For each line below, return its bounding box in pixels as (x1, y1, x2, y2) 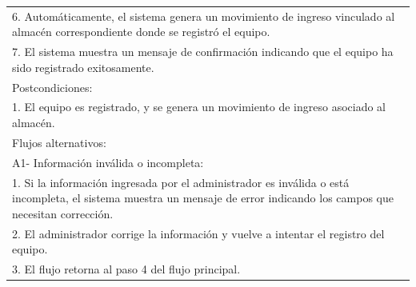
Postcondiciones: (12, 78, 93, 95)
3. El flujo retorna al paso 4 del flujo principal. (12, 261, 241, 277)
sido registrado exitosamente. (12, 58, 154, 75)
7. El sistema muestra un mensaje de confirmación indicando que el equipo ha (12, 43, 394, 60)
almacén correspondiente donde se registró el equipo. (12, 23, 270, 40)
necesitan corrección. (12, 205, 114, 221)
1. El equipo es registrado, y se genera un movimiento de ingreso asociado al (12, 98, 386, 115)
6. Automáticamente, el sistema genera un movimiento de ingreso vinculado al (12, 7, 395, 24)
